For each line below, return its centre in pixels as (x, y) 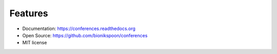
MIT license (35, 43)
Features (29, 13)
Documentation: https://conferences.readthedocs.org (79, 29)
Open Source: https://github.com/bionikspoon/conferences (85, 35)
